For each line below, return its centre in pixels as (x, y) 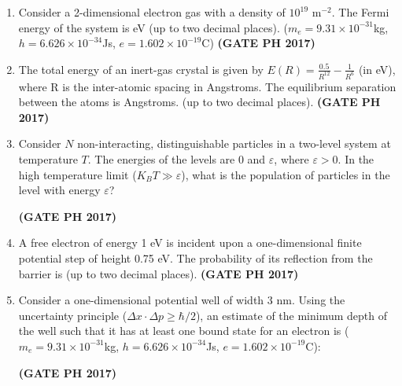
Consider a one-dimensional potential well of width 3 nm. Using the (182, 300)
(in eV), (377, 69)
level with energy (59, 190)
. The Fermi (360, 12)
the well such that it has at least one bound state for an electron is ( (184, 331)
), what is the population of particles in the (286, 174)
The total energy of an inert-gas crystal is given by (141, 69)
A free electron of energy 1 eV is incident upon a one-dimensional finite (190, 243)
